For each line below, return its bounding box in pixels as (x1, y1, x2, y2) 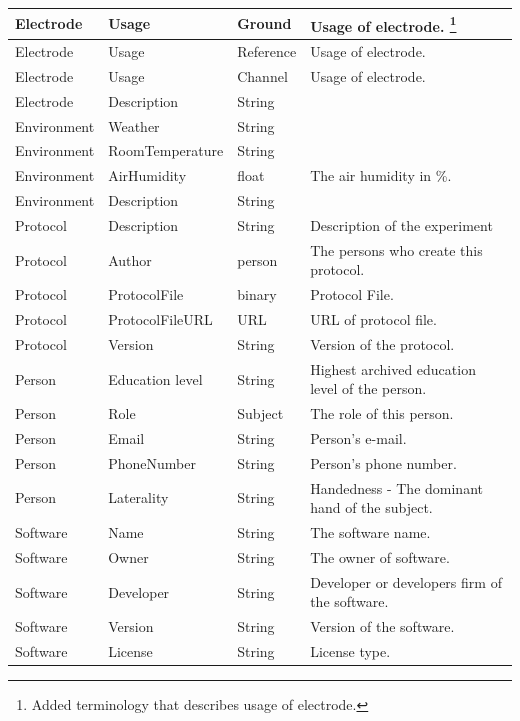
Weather (108, 115, 160, 136)
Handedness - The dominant (310, 477, 483, 498)
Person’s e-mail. (310, 428, 407, 448)
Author (108, 249, 152, 270)
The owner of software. (310, 546, 450, 567)
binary (237, 284, 277, 305)
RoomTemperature (108, 140, 224, 161)
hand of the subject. (310, 497, 433, 518)
